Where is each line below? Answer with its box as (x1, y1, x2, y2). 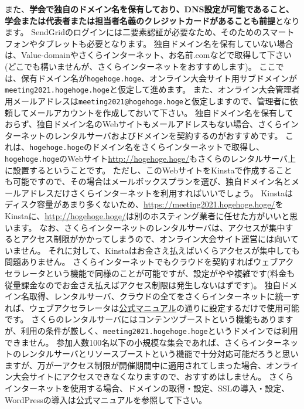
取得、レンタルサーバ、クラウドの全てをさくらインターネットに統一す (29, 290, 300, 302)
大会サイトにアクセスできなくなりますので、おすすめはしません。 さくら (12, 370, 293, 383)
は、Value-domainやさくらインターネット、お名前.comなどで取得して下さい (5, 49, 292, 61)
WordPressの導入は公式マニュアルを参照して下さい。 (5, 393, 207, 405)
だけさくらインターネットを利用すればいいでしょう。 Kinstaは (53, 186, 293, 199)
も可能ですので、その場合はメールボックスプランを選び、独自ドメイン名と (5, 175, 292, 188)
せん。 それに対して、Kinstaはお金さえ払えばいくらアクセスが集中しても (21, 244, 300, 256)
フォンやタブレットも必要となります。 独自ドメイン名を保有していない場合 (5, 37, 293, 49)
